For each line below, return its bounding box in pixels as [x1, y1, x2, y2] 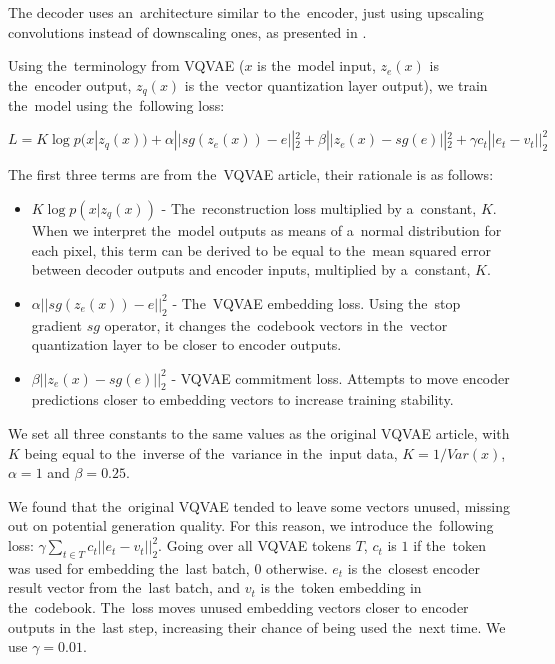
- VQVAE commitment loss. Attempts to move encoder [171, 367, 510, 388]
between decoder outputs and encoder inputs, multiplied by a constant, [31, 259, 471, 280]
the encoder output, [8, 74, 132, 95]
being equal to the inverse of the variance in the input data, [24, 442, 398, 463]
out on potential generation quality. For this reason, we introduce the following [8, 515, 494, 536]
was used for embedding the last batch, [8, 557, 250, 578]
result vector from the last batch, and [8, 577, 241, 598]
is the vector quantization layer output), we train [184, 74, 488, 95]
